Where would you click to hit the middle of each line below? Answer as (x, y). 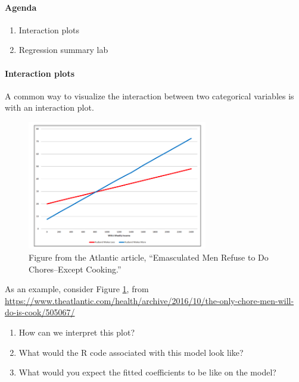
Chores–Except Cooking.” (75, 269)
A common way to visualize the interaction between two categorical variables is (149, 95)
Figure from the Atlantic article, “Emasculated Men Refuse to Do (149, 257)
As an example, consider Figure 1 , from (77, 289)
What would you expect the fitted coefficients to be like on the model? (147, 372)
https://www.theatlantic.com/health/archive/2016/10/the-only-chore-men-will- (149, 300)
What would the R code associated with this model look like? (131, 352)
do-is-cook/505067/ (40, 312)
